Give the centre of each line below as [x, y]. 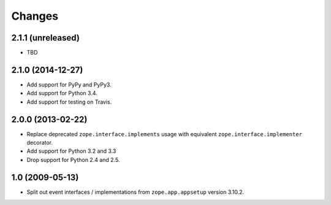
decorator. [40, 143]
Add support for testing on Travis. [69, 102]
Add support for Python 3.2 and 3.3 [71, 151]
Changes [35, 16]
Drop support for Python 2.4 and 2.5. [73, 160]
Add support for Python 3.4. [62, 93]
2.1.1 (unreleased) [45, 38]
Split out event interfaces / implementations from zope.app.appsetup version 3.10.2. [135, 192]
